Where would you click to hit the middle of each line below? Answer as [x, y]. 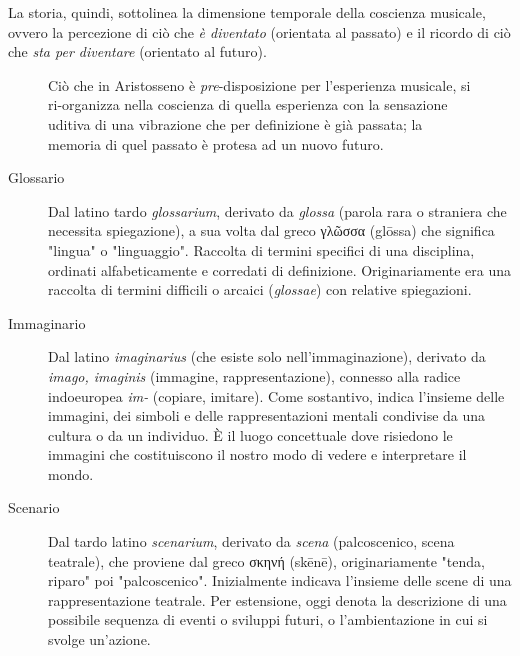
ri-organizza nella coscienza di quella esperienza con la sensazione [248, 104]
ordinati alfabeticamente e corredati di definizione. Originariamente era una [280, 269]
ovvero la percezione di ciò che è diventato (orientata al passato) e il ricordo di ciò [259, 31]
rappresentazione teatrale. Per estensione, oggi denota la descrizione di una [277, 599]
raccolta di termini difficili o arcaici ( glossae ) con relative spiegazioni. [260, 289]
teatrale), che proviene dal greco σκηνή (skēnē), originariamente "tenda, [266, 560]
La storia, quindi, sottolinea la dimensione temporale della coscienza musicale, [247, 12]
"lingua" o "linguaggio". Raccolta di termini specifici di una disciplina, [261, 249]
